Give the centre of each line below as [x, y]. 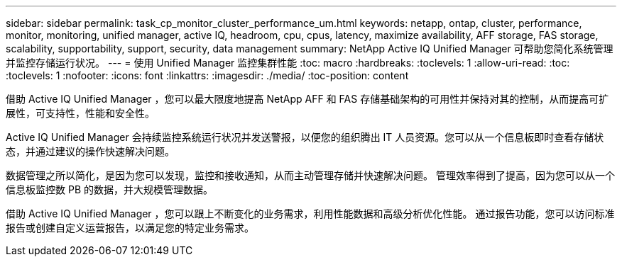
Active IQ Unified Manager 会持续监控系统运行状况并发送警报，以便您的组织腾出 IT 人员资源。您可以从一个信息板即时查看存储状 [305, 137]
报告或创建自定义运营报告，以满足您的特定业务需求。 [130, 228]
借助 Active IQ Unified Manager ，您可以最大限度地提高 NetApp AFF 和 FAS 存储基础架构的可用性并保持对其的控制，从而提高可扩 [307, 99]
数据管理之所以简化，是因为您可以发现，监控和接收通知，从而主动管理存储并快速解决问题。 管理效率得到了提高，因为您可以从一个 [310, 175]
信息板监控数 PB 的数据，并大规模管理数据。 [109, 189]
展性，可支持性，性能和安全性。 [80, 113]
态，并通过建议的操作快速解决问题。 [90, 151]
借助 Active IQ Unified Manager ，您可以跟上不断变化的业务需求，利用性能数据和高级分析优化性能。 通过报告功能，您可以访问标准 [310, 213]
